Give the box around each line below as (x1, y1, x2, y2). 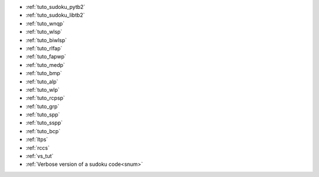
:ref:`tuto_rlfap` (25, 44, 63, 52)
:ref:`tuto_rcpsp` (25, 95, 65, 102)
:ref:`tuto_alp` (25, 78, 58, 85)
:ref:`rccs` (25, 144, 50, 151)
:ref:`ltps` (25, 136, 48, 143)
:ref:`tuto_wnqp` (25, 20, 65, 27)
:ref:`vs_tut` (25, 153, 54, 160)
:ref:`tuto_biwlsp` (25, 36, 67, 44)
